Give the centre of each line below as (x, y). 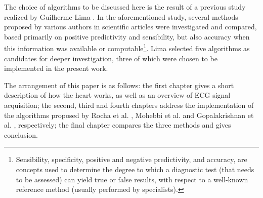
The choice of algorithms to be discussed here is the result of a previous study (125, 7)
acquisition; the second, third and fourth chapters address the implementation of (129, 105)
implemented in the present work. (56, 68)
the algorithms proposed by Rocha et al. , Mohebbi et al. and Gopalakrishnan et (129, 115)
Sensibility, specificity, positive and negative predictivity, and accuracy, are (131, 159)
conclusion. (21, 134)
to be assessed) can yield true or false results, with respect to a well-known (132, 179)
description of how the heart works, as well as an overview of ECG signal (117, 95)
